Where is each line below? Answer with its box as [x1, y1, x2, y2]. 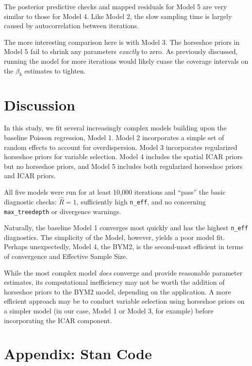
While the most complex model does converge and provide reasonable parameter [4, 267, 243, 277]
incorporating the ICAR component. [4, 315, 112, 325]
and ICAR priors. [4, 170, 56, 181]
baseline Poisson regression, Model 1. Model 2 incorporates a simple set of [4, 132, 224, 143]
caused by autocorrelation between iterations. [4, 20, 139, 31]
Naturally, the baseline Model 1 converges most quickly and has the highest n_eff [4, 222, 248, 233]
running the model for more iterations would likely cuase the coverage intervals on [4, 55, 249, 66]
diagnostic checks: [4, 196, 57, 206]
